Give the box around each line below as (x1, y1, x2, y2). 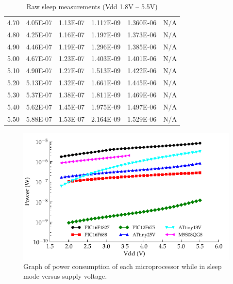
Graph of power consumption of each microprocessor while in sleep (23, 261, 222, 271)
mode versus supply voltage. (23, 270, 107, 281)
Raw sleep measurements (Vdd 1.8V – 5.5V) (26, 1, 158, 11)
